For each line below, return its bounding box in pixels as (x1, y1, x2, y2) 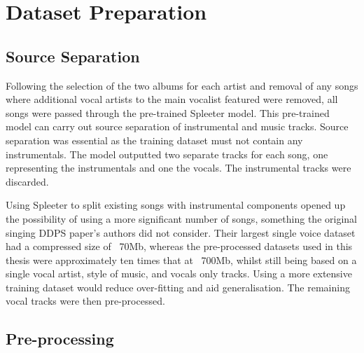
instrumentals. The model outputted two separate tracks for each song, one (6, 146, 328, 161)
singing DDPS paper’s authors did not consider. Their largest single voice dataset (6, 225, 356, 240)
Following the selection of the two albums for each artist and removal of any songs (6, 78, 358, 92)
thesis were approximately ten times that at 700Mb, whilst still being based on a (6, 252, 357, 267)
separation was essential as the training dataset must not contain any (6, 132, 303, 147)
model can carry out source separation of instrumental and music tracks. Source (6, 119, 349, 134)
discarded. (6, 174, 49, 188)
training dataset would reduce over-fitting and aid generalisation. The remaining (6, 279, 350, 294)
